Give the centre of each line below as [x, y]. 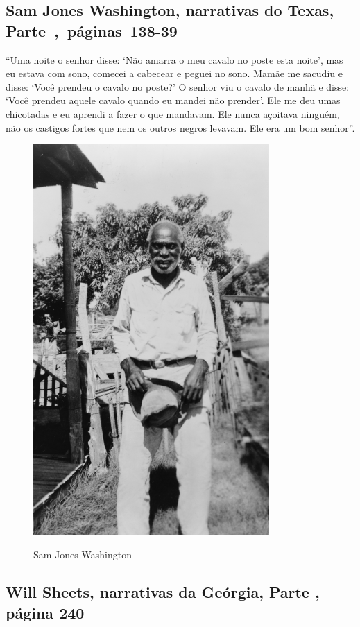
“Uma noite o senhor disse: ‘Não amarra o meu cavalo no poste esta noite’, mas [174, 59]
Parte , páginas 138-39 [92, 30]
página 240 [45, 612]
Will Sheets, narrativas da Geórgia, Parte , [163, 592]
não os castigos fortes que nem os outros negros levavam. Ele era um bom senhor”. [180, 127]
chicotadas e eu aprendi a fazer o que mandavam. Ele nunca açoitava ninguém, [173, 113]
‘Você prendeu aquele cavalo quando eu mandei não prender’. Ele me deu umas [173, 100]
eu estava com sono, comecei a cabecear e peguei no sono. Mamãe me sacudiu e [174, 73]
